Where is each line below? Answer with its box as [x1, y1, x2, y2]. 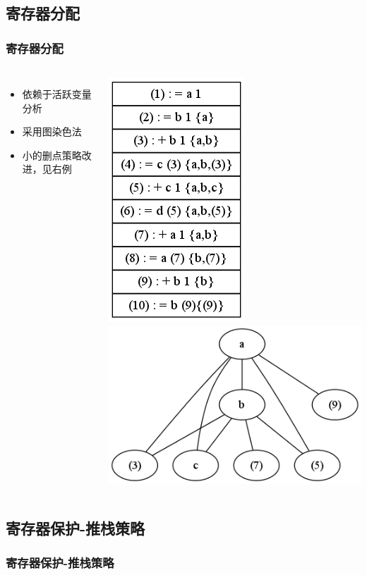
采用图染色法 [22, 124, 82, 139]
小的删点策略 [22, 147, 82, 162]
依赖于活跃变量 [22, 87, 92, 101]
